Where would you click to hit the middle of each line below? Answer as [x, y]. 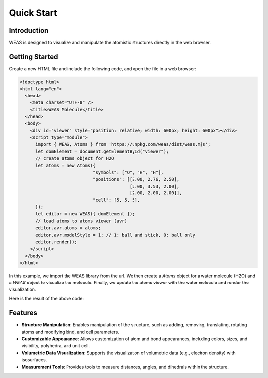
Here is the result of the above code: [47, 299]
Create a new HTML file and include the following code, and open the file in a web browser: [103, 68]
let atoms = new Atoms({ [66, 165]
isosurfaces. [34, 360]
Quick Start [33, 13]
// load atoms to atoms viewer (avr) [81, 221]
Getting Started [33, 56]
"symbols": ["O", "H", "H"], [128, 172]
